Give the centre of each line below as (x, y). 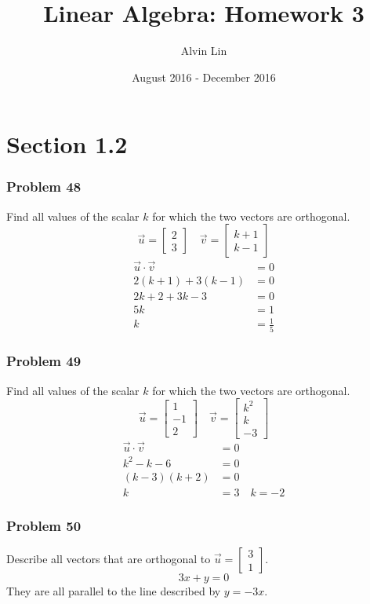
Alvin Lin (204, 51)
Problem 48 (44, 187)
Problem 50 (44, 525)
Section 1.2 (67, 144)
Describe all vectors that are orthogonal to (109, 558)
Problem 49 (44, 361)
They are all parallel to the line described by (114, 590)
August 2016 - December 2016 (204, 77)
